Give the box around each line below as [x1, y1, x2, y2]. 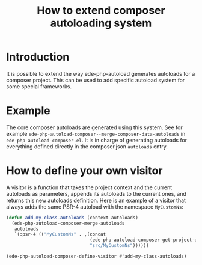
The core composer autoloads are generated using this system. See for [6, 124, 183, 131]
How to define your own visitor [6, 164, 163, 178]
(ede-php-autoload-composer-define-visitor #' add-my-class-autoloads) [6, 254, 187, 260]
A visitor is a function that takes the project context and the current [6, 184, 173, 191]
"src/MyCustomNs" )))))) [89, 243, 149, 249]
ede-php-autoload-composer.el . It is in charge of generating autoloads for [6, 136, 188, 144]
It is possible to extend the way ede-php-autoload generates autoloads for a [6, 70, 195, 77]
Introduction [6, 50, 70, 64]
